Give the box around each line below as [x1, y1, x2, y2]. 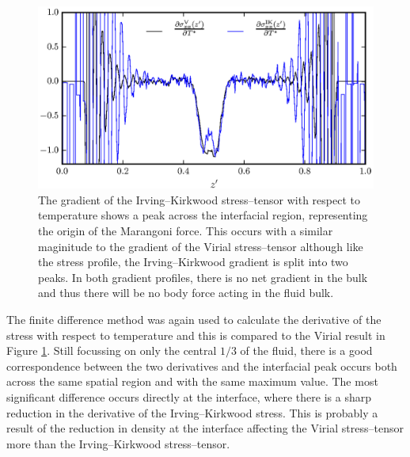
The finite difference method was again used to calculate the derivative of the [6, 310, 382, 327]
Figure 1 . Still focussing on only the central [6, 342, 217, 359]
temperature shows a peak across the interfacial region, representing [38, 207, 368, 223]
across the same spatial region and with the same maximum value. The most [6, 373, 378, 390]
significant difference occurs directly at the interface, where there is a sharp [6, 388, 371, 405]
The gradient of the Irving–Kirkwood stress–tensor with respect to [38, 191, 361, 208]
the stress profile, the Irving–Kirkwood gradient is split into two [38, 253, 348, 270]
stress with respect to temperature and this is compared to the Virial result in [6, 326, 385, 343]
